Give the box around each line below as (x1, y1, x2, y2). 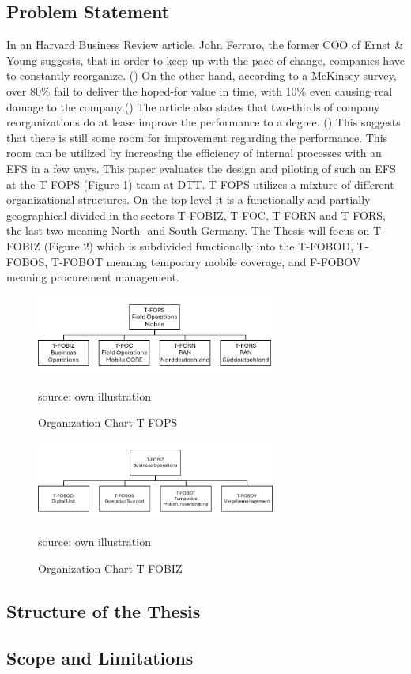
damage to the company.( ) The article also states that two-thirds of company (6, 98, 380, 115)
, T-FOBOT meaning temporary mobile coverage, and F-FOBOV (44, 253, 361, 269)
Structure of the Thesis (6, 598, 201, 623)
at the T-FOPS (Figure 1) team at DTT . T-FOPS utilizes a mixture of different (6, 175, 394, 192)
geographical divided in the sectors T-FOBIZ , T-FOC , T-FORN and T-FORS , (6, 206, 386, 223)
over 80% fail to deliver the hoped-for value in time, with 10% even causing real (6, 82, 393, 99)
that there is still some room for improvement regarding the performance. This (6, 129, 388, 145)
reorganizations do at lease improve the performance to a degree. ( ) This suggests (6, 114, 401, 130)
